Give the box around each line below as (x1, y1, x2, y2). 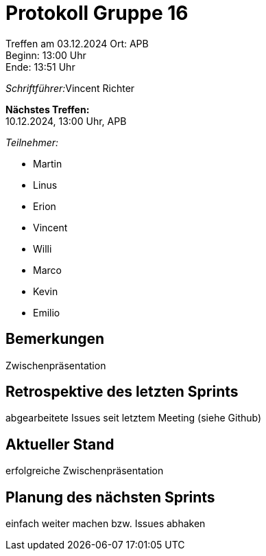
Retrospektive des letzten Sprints (5, 383, 239, 401)
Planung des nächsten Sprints (5, 488, 215, 506)
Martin (33, 157, 62, 170)
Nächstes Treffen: (5, 103, 90, 115)
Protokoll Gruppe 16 (5, 1, 189, 25)
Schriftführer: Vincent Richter (5, 82, 135, 94)
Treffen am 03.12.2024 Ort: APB (5, 37, 149, 49)
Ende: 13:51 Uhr (5, 60, 75, 73)
